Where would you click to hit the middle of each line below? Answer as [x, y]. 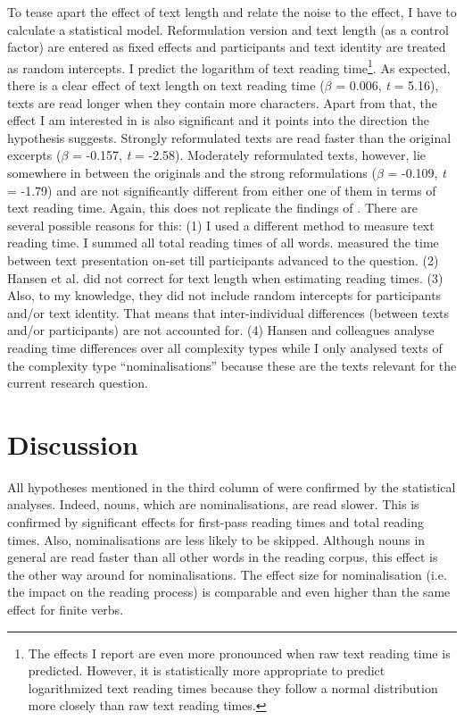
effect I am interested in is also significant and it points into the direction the [218, 120]
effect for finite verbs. [66, 609]
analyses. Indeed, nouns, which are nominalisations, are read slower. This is [213, 504]
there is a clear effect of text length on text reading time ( [166, 85]
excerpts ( [34, 155]
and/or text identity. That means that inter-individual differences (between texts [228, 312]
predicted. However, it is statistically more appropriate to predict [207, 670]
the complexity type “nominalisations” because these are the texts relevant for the [232, 365]
